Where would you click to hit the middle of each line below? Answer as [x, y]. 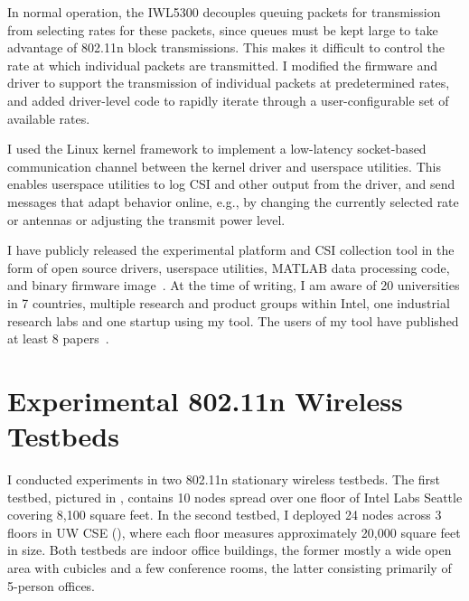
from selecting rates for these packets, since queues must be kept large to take [223, 29]
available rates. [49, 118]
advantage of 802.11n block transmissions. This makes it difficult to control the [226, 47]
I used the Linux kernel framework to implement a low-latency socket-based [217, 149]
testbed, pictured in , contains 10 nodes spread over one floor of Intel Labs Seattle [235, 497]
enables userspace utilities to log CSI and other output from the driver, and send [231, 184]
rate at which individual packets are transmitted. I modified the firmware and [222, 65]
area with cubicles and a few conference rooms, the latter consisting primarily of [230, 567]
